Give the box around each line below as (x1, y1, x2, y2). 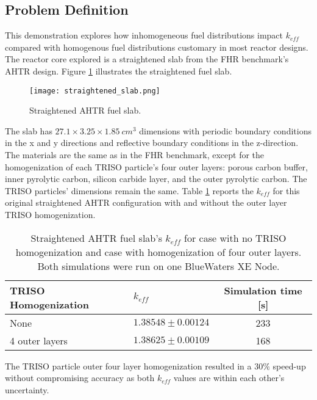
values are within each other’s (173, 371, 285, 384)
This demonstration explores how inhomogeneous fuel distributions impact (5, 29, 283, 42)
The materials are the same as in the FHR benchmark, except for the (5, 148, 265, 161)
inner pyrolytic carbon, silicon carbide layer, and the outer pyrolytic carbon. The (5, 172, 307, 185)
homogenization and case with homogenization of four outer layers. (15, 244, 302, 259)
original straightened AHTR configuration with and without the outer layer (5, 196, 287, 209)
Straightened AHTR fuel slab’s (30, 230, 163, 245)
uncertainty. (5, 383, 49, 396)
